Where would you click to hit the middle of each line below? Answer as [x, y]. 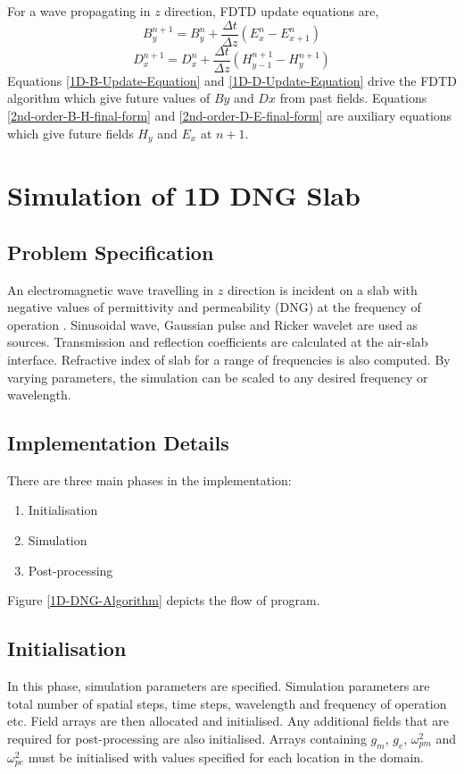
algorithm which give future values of [109, 98]
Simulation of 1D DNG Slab [184, 195]
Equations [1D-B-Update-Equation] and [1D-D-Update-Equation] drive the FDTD [232, 80]
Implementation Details [118, 443]
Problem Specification [111, 252]
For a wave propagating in [79, 11]
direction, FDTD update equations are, [272, 11]
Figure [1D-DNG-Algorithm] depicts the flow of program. [164, 600]
